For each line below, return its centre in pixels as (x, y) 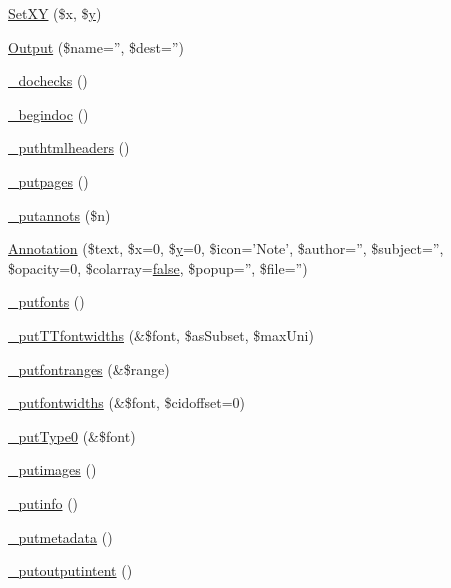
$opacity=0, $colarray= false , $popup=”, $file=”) (158, 267)
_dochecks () (48, 80)
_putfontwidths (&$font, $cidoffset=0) (127, 402)
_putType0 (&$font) (72, 435)
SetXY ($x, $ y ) (55, 13)
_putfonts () (46, 301)
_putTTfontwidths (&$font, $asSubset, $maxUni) (161, 334)
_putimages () (52, 469)
